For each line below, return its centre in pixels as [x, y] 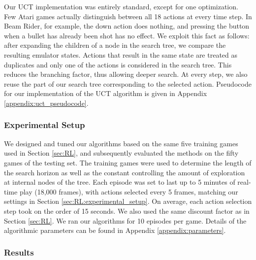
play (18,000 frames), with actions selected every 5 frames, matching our [129, 191]
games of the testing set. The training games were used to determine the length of [128, 162]
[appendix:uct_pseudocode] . [46, 103]
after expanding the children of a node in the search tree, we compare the [115, 45]
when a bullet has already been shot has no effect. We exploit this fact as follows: [127, 35]
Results [19, 252]
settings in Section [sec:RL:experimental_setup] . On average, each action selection [128, 201]
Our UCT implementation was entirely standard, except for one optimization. [121, 6]
